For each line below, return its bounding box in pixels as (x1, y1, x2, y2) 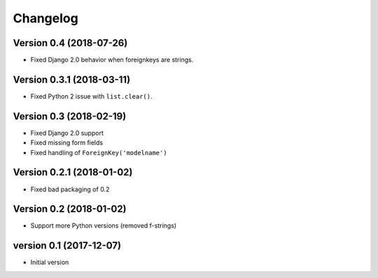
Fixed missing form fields (30, 138, 104, 147)
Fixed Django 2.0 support (30, 129, 104, 137)
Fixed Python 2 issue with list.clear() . (30, 92, 153, 101)
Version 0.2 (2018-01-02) (13, 203, 127, 215)
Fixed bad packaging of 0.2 (30, 185, 110, 193)
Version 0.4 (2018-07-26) (13, 37, 128, 49)
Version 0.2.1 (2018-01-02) (13, 166, 133, 178)
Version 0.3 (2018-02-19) (13, 110, 127, 122)
